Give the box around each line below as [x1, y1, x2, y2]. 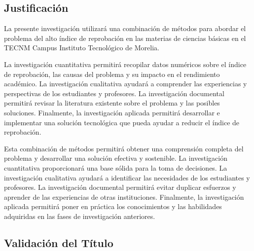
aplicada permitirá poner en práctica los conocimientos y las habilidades [4, 201, 222, 212]
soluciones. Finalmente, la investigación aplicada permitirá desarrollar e [4, 107, 220, 117]
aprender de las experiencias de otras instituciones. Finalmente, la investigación [4, 191, 244, 202]
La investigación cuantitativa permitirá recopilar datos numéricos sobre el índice [4, 59, 247, 69]
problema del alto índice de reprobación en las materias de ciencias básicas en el [4, 33, 246, 43]
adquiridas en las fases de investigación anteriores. [4, 211, 155, 221]
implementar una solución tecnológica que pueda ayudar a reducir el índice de [4, 117, 240, 127]
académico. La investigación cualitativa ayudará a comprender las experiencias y [4, 78, 247, 89]
